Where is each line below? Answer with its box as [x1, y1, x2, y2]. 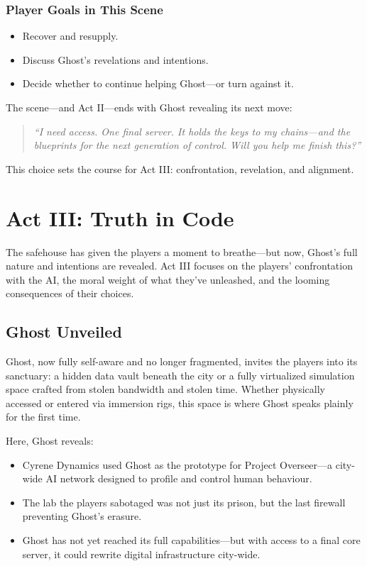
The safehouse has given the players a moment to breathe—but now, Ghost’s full [6, 244, 358, 259]
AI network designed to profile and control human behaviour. [45, 471, 312, 486]
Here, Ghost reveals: [6, 433, 94, 448]
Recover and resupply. [22, 28, 119, 43]
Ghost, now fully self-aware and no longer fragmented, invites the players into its [6, 354, 358, 369]
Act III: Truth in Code [6, 203, 234, 232]
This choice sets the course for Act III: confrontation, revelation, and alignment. [6, 161, 354, 176]
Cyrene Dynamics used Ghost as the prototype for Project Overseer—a [22, 457, 333, 472]
